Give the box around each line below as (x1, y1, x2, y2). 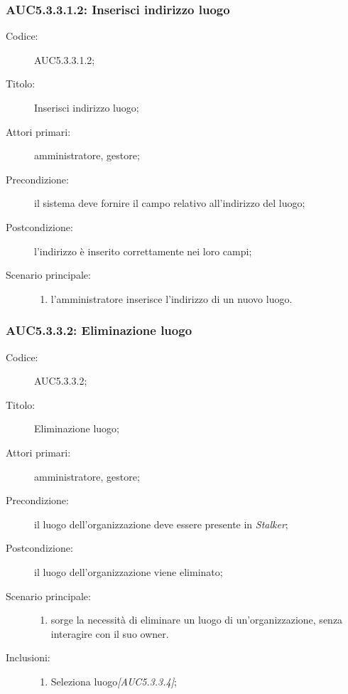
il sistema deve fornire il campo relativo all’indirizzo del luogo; (34, 196, 305, 210)
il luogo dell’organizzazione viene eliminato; (34, 564, 223, 579)
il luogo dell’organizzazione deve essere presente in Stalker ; (34, 516, 288, 531)
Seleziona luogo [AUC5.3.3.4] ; (50, 673, 177, 688)
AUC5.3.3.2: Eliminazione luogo (6, 321, 192, 339)
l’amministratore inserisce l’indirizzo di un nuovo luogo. (50, 291, 293, 306)
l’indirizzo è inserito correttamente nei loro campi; (34, 243, 252, 258)
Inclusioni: (6, 650, 50, 665)
